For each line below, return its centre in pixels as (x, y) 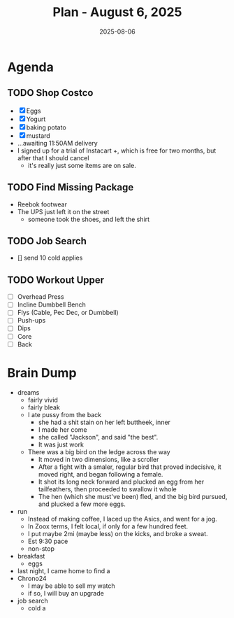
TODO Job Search (47, 241)
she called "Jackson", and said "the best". (98, 437)
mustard (38, 135)
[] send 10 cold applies (50, 258)
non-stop (41, 548)
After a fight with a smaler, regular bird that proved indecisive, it (130, 467)
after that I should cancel (53, 157)
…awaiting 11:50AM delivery (57, 143)
